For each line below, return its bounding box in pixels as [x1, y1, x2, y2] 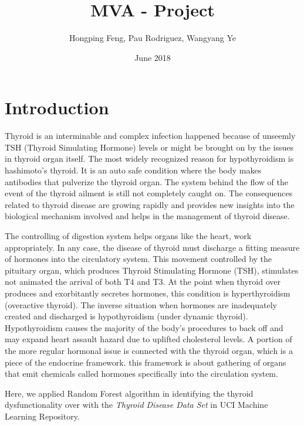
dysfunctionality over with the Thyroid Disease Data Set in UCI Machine [5, 398, 268, 411]
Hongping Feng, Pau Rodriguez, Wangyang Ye [69, 32, 237, 44]
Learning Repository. [5, 410, 80, 422]
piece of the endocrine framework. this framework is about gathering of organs [5, 356, 286, 368]
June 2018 [134, 51, 171, 63]
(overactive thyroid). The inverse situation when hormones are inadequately [5, 298, 277, 311]
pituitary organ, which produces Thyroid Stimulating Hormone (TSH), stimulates [5, 264, 299, 276]
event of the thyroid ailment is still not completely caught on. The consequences [5, 187, 293, 199]
